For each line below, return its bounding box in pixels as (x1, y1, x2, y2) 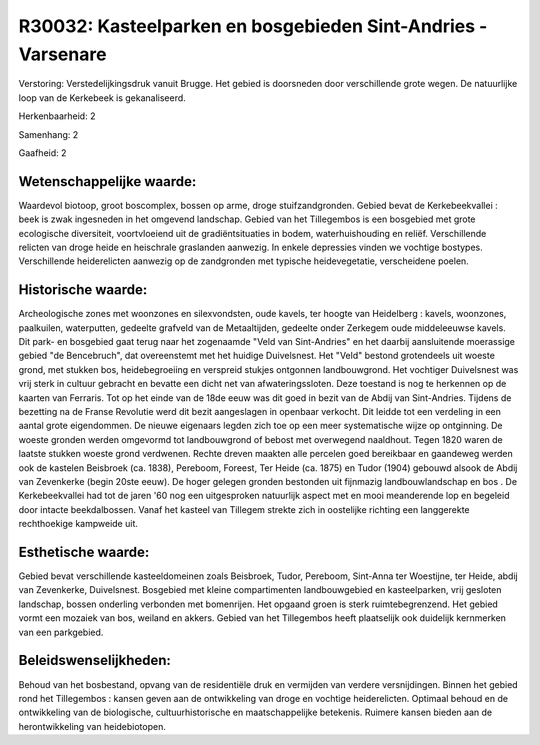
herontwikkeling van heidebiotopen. (18, 720, 167, 732)
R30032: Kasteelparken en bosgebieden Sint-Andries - (18, 15, 488, 37)
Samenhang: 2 (18, 128, 79, 140)
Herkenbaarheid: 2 (18, 110, 96, 122)
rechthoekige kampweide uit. (18, 518, 139, 530)
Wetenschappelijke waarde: (18, 173, 197, 190)
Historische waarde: (18, 281, 148, 299)
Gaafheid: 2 (18, 146, 67, 159)
